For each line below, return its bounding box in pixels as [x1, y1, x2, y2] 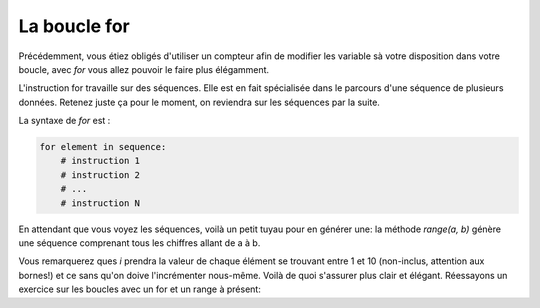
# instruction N [60, 197, 140, 209]
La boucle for [18, 15, 130, 37]
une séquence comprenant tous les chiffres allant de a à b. [18, 237, 261, 249]
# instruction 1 [60, 155, 140, 167]
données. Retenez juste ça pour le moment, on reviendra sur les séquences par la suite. [18, 96, 380, 108]
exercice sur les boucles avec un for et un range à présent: [18, 283, 262, 295]
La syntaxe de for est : [18, 115, 111, 127]
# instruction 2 [60, 169, 140, 180]
